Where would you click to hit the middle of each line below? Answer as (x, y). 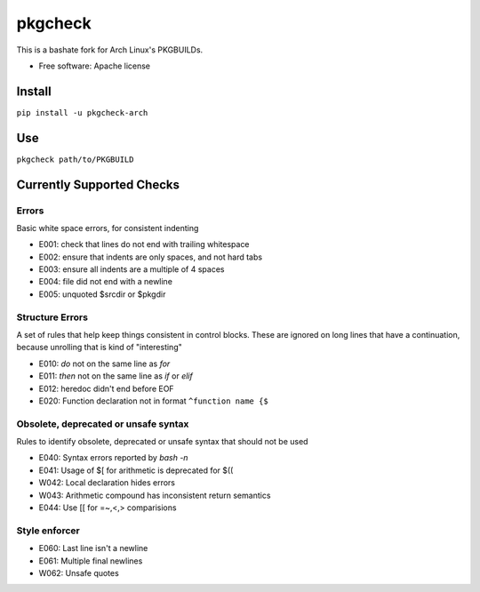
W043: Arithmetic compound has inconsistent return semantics (155, 495)
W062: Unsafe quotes (79, 572)
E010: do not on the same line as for (104, 364)
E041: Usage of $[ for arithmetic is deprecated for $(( (136, 470)
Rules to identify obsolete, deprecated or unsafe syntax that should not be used (162, 442)
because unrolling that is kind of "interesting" (99, 348)
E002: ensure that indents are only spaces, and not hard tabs (150, 257)
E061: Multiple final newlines (91, 561)
